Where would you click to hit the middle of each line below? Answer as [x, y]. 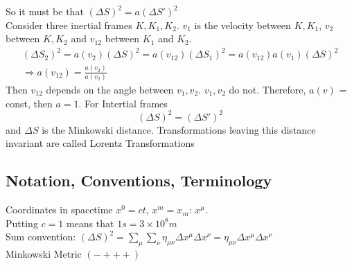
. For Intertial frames [123, 103]
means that [90, 223]
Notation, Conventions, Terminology [139, 180]
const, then [29, 103]
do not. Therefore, [267, 89]
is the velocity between [243, 25]
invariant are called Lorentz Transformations [100, 143]
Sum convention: [41, 237]
